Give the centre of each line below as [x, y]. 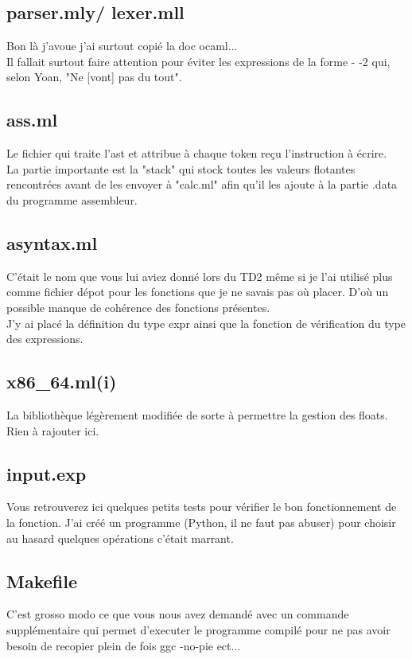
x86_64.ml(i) [62, 382]
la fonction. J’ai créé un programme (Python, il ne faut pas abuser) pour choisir [201, 522]
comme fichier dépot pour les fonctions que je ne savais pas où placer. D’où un [198, 292]
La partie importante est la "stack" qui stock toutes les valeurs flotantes [181, 168]
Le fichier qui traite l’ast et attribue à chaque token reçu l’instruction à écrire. [197, 153]
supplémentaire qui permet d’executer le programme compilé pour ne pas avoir [198, 629]
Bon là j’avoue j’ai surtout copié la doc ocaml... [122, 46]
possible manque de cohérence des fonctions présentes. [138, 307]
